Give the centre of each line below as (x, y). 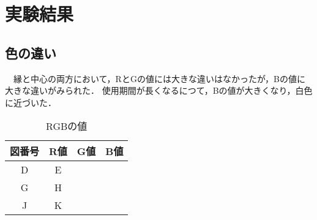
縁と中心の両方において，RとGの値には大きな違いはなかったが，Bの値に (159, 78)
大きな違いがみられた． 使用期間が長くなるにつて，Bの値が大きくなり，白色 (159, 90)
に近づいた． (31, 102)
